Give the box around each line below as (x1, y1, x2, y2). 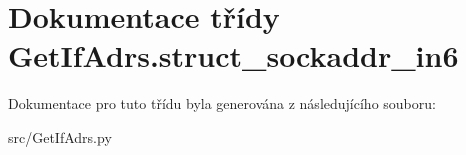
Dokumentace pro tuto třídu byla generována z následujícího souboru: (8, 93, 436, 114)
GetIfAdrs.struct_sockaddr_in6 (8, 35, 459, 76)
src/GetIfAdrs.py (8, 126, 112, 147)
